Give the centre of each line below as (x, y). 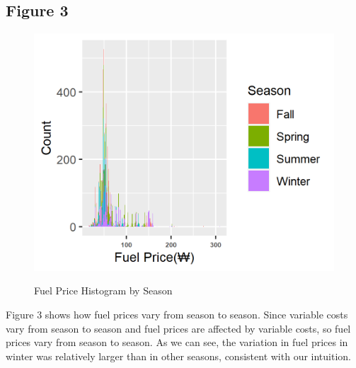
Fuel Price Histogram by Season (103, 291)
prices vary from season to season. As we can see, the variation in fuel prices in (177, 342)
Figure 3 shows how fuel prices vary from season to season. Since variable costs (177, 314)
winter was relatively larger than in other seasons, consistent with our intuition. (178, 356)
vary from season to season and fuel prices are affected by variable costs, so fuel (178, 328)
